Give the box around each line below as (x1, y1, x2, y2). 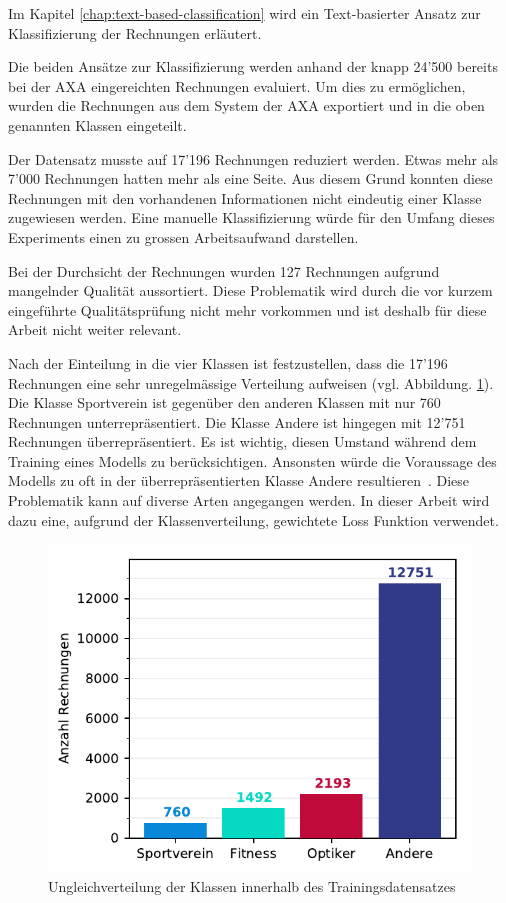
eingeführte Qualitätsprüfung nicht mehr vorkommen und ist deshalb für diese (8, 299, 487, 320)
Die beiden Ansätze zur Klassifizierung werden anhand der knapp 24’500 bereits (8, 56, 498, 77)
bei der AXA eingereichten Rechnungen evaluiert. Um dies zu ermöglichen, (8, 75, 466, 96)
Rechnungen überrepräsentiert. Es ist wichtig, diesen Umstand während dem (8, 431, 477, 452)
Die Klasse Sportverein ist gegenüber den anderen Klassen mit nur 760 (8, 392, 441, 413)
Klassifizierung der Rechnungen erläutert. (8, 22, 262, 43)
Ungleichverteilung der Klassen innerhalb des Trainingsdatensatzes (48, 875, 456, 896)
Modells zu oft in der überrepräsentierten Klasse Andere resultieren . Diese (8, 470, 470, 491)
